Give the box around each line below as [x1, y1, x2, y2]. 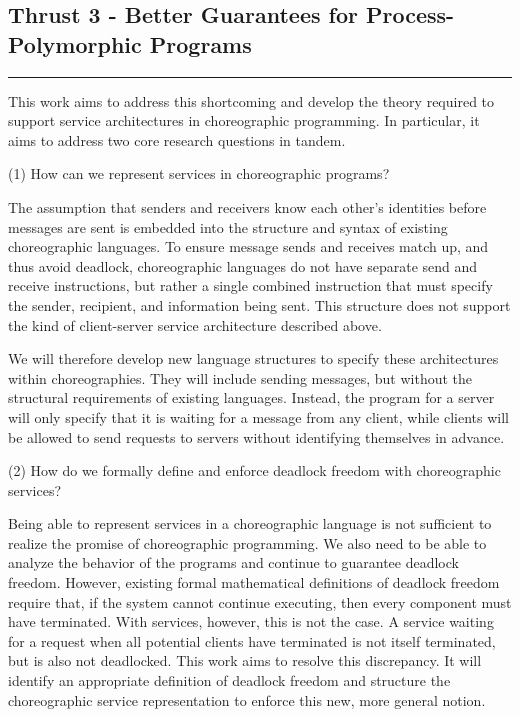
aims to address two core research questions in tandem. [8, 129, 346, 150]
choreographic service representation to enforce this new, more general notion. [8, 689, 486, 710]
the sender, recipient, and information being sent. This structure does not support [8, 294, 511, 315]
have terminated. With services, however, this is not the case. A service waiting [8, 611, 494, 632]
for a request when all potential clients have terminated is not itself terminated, [8, 630, 496, 651]
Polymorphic [8, 28, 142, 59]
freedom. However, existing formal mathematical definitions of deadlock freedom [8, 572, 500, 593]
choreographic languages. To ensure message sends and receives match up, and [8, 236, 489, 257]
